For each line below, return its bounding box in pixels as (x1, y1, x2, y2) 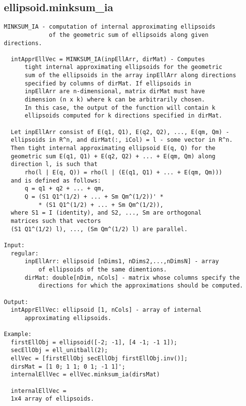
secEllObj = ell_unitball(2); (11, 347, 108, 354)
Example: (4, 331, 32, 338)
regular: (11, 250, 39, 257)
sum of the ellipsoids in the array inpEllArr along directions (24, 72, 236, 79)
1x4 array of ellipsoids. (11, 395, 94, 403)
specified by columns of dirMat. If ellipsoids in (24, 80, 191, 87)
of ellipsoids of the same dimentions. (38, 266, 167, 273)
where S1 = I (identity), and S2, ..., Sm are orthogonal (11, 209, 202, 217)
